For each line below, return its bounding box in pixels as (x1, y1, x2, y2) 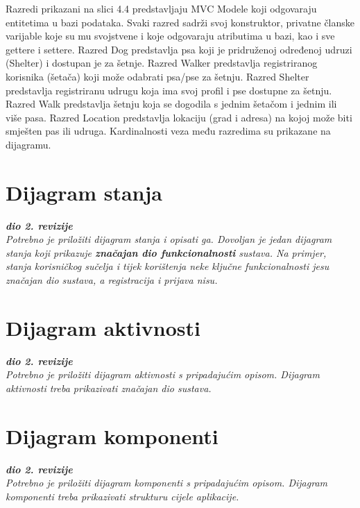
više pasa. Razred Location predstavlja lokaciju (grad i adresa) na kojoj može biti (6, 110, 352, 124)
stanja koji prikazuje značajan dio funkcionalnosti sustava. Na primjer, (6, 245, 327, 260)
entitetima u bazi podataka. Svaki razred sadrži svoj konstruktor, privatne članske (6, 15, 355, 29)
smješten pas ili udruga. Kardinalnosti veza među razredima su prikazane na (6, 124, 331, 138)
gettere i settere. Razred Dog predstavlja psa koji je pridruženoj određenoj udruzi (6, 42, 352, 56)
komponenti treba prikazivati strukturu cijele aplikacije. (6, 489, 239, 503)
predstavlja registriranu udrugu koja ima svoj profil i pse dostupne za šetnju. (6, 83, 332, 97)
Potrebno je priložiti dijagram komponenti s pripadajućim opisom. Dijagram (6, 475, 327, 490)
